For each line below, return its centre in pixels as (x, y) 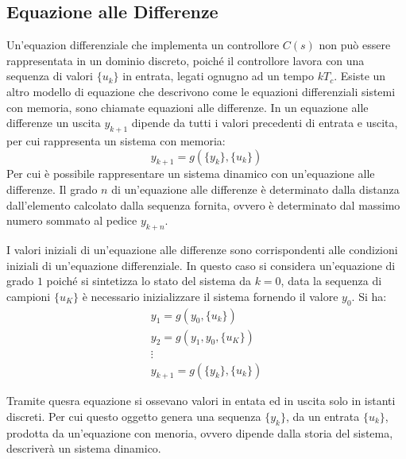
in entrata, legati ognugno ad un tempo (218, 76)
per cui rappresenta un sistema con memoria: (116, 140)
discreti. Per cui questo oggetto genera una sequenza (134, 417)
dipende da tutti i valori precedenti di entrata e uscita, (265, 123)
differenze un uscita (54, 123)
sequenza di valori (50, 76)
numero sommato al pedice (72, 220)
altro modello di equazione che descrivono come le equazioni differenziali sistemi (201, 91)
